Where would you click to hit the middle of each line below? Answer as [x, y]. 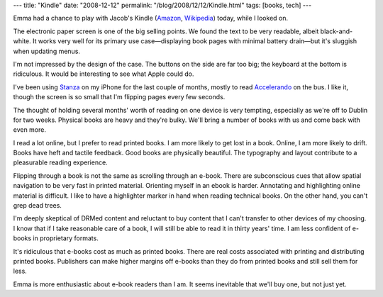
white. [22, 41]
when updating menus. [47, 51]
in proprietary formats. [66, 238]
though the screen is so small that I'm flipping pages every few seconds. [119, 97]
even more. [29, 130]
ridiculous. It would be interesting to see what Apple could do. [104, 74]
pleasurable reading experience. [60, 162]
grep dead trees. [37, 206]
